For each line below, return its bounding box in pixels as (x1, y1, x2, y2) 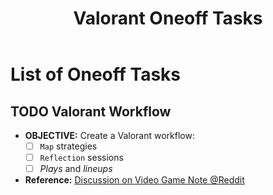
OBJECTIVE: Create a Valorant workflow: (24, 130, 195, 141)
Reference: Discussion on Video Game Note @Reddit (24, 174, 245, 186)
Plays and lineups (39, 163, 113, 175)
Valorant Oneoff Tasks (73, 7, 263, 30)
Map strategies (39, 140, 98, 152)
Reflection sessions (39, 152, 124, 164)
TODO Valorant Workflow (10, 103, 172, 120)
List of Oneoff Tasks (10, 63, 182, 86)
